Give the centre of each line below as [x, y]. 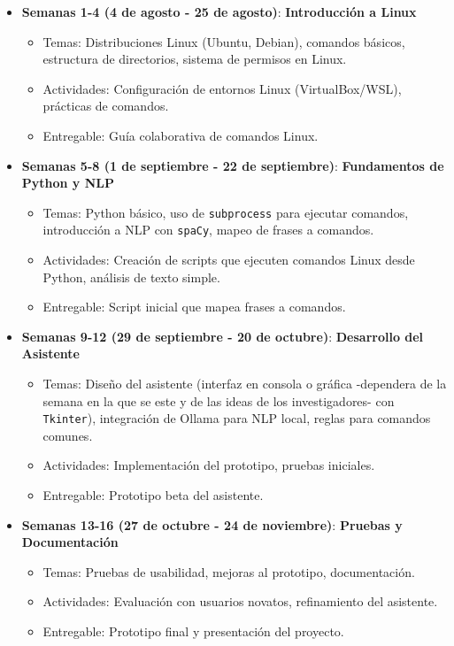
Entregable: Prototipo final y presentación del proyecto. [193, 631]
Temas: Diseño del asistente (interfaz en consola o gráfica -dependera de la [245, 384]
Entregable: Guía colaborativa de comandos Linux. [181, 135]
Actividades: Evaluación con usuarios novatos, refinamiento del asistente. [240, 601]
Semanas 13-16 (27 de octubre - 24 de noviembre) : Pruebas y [212, 524]
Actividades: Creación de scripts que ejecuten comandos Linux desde [229, 260]
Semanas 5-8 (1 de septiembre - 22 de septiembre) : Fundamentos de [233, 165]
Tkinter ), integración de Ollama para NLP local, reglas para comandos [237, 418]
